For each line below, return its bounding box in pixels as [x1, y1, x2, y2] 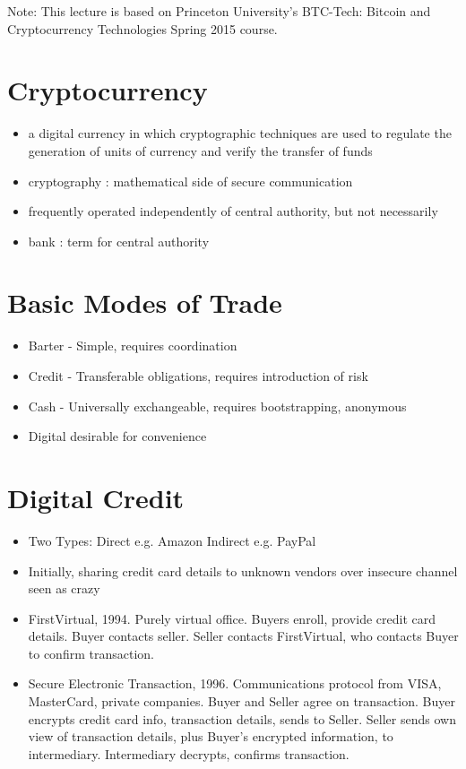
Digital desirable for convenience [28, 427, 207, 445]
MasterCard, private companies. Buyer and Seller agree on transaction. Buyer [28, 692, 455, 711]
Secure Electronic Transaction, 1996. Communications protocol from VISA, [28, 674, 442, 693]
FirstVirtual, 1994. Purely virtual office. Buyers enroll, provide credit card [28, 609, 436, 627]
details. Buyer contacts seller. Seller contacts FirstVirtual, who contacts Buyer [28, 626, 459, 645]
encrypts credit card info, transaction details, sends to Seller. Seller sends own [28, 709, 456, 728]
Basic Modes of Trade [7, 284, 282, 321]
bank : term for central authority [28, 231, 210, 250]
